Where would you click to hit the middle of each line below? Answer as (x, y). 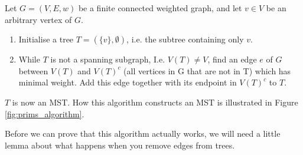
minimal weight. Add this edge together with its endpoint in (128, 82)
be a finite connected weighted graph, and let (160, 8)
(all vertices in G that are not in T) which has (207, 70)
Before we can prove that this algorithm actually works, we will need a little (143, 133)
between (33, 70)
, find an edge (232, 59)
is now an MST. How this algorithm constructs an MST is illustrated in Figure (155, 102)
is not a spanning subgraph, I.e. (108, 59)
